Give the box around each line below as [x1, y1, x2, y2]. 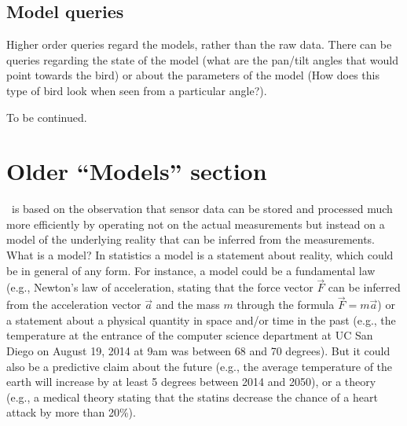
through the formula [236, 296, 335, 313]
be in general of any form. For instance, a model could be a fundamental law [6, 262, 376, 278]
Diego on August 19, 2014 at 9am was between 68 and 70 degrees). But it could [6, 343, 390, 359]
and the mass [156, 296, 220, 313]
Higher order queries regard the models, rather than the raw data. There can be [6, 36, 392, 53]
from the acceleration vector [6, 296, 141, 313]
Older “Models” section [6, 155, 267, 187]
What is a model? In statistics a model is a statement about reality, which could [6, 247, 394, 263]
